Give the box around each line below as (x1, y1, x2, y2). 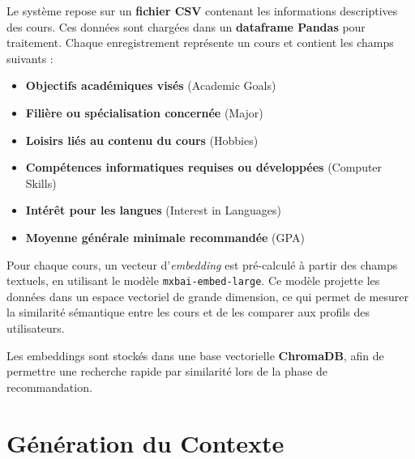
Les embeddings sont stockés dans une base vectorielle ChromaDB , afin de (6, 346, 384, 363)
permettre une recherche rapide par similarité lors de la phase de (6, 363, 328, 380)
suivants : (6, 49, 53, 66)
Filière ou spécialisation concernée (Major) (25, 104, 263, 121)
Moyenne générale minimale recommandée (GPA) (25, 228, 305, 245)
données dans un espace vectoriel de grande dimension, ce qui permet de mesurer (6, 287, 409, 304)
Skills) (25, 174, 57, 191)
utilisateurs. (6, 319, 65, 336)
